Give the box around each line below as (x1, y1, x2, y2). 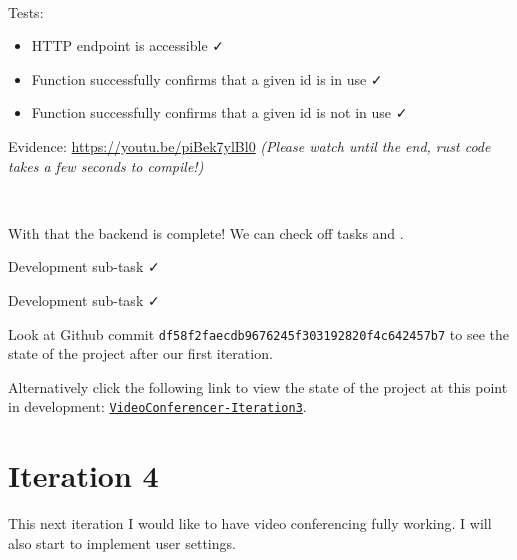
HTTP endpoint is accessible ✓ (31, 35, 224, 56)
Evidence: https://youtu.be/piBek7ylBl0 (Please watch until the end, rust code (8, 135, 491, 156)
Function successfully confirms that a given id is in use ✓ (31, 68, 383, 89)
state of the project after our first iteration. (8, 343, 273, 364)
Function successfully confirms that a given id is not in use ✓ (31, 102, 408, 123)
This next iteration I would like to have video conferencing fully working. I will (8, 513, 492, 534)
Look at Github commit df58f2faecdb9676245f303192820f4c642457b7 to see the (8, 323, 509, 344)
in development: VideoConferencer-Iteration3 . (8, 396, 307, 417)
